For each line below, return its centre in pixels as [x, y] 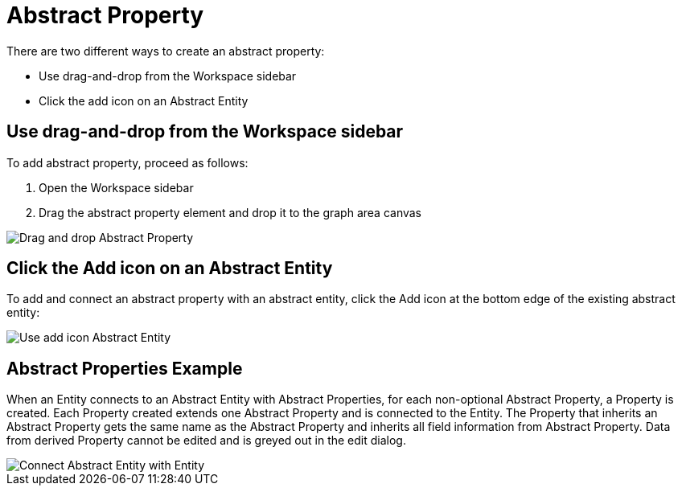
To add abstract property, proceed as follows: [127, 162]
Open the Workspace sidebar [116, 187]
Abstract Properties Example [125, 368]
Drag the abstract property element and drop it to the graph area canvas [230, 212]
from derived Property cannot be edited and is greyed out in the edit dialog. [206, 441]
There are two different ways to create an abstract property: [166, 51]
